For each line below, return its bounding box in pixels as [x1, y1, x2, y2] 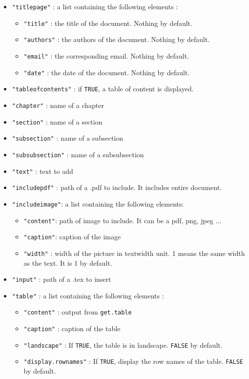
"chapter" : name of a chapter [12, 100, 104, 110]
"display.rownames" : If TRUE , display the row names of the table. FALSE [23, 356, 243, 366]
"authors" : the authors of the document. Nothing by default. [23, 34, 210, 44]
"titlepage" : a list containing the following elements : [12, 1, 178, 11]
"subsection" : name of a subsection [12, 133, 124, 143]
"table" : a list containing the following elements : [12, 290, 164, 300]
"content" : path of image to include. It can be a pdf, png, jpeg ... [23, 215, 222, 225]
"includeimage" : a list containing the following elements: [12, 198, 184, 209]
